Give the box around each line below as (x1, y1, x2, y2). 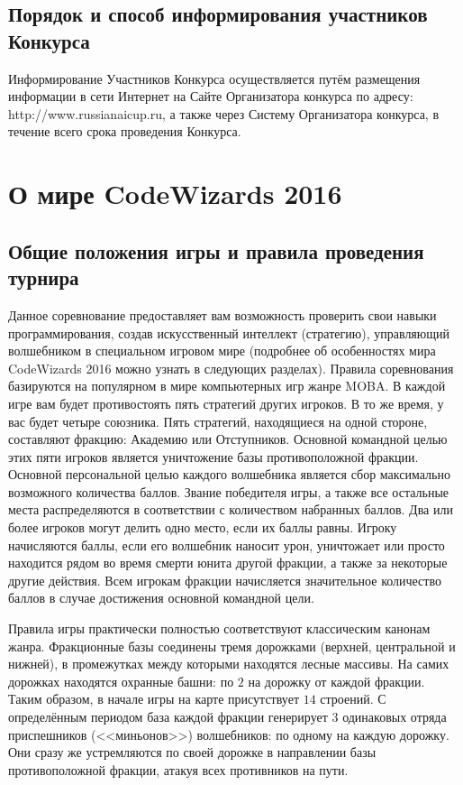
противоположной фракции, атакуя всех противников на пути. (8, 760, 349, 779)
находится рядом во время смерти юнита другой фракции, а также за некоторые (8, 553, 448, 572)
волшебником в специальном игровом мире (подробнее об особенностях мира (8, 341, 436, 360)
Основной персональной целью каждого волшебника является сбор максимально (8, 465, 450, 484)
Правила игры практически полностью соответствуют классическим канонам (8, 619, 431, 638)
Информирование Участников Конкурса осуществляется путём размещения (8, 69, 421, 88)
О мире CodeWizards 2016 (8, 175, 342, 212)
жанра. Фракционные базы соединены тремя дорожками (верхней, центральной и (8, 636, 456, 655)
